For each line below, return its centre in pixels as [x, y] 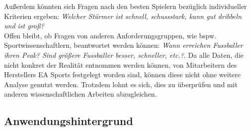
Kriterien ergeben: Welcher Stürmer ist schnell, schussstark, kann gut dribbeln [123, 16]
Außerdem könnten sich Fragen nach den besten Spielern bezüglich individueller [125, 6]
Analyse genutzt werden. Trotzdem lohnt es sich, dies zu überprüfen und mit [121, 84]
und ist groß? [24, 26]
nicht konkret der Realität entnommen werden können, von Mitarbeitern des [121, 65]
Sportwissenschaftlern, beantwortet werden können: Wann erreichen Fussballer [124, 45]
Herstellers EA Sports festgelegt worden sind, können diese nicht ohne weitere [123, 74]
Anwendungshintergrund [69, 121]
